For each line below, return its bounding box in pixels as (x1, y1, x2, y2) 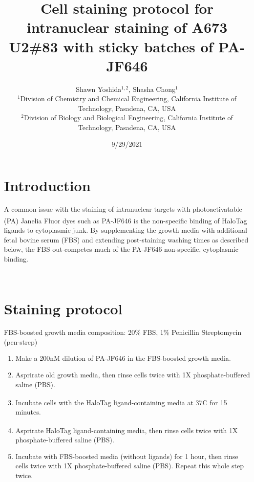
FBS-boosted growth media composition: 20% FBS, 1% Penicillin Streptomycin (4, 327, 242, 337)
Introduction (4, 175, 91, 196)
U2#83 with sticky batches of (9, 36, 213, 56)
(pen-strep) (4, 336, 38, 347)
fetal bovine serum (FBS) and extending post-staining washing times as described (4, 234, 249, 244)
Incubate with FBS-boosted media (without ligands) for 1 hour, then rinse (15, 451, 238, 461)
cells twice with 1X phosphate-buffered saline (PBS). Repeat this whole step (15, 460, 244, 471)
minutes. (15, 407, 41, 417)
